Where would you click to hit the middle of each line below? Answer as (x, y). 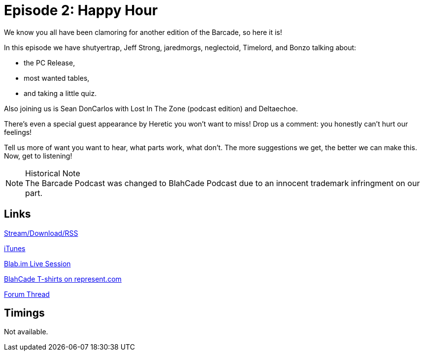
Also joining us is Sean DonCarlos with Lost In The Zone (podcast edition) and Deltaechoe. (151, 108)
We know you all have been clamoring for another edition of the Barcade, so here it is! (143, 32)
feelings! (18, 132)
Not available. (26, 332)
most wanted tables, (57, 78)
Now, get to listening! (38, 156)
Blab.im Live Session (37, 263)
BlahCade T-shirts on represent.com (63, 279)
